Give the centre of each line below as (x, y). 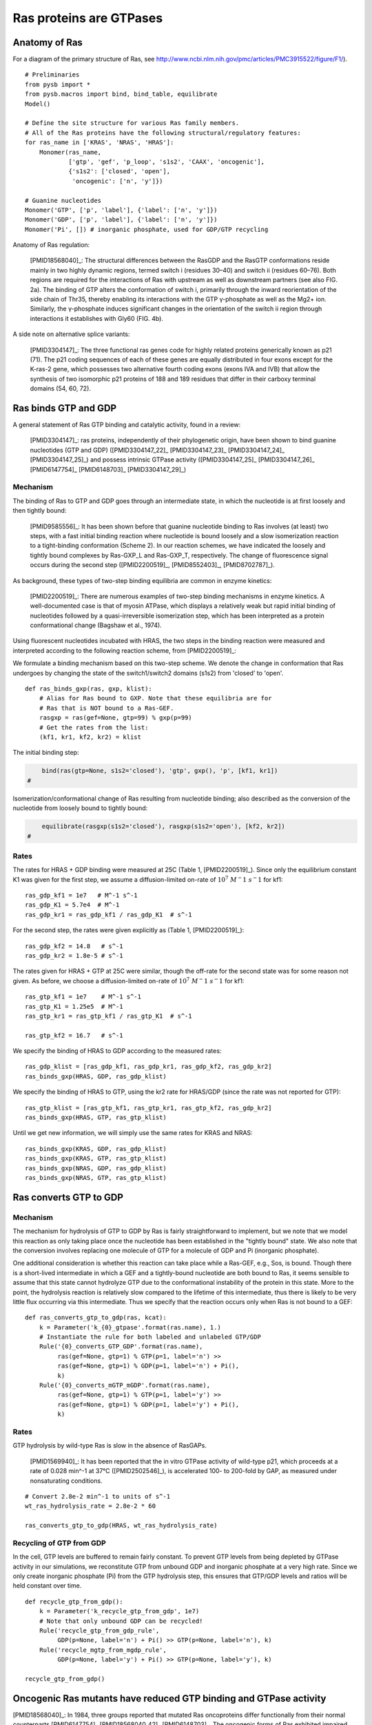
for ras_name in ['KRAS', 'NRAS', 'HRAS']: (100, 142)
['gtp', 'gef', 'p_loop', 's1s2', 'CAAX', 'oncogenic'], (167, 161)
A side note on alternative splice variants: (71, 334)
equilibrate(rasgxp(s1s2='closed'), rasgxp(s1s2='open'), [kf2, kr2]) (164, 827)
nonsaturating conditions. (66, 1481)
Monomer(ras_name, (70, 152)
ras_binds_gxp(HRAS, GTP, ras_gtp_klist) (96, 1117)
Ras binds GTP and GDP (65, 408)
